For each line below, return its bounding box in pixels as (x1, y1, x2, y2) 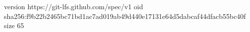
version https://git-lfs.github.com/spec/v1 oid (4, 1, 143, 11)
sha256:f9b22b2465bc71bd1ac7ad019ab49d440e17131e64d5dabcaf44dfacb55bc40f (4, 11, 246, 21)
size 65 (4, 20, 24, 31)
